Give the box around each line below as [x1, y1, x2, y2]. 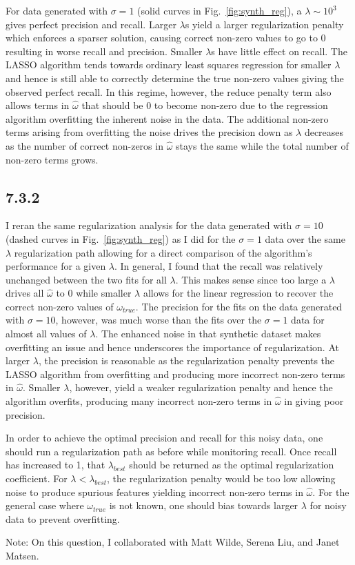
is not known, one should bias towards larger [109, 498, 298, 513]
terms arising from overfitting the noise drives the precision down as [6, 125, 293, 139]
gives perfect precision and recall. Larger [6, 17, 176, 31]
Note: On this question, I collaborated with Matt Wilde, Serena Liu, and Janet [6, 535, 340, 549]
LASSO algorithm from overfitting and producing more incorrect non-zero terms [6, 366, 345, 381]
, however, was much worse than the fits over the [55, 313, 262, 327]
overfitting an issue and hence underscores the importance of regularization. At [6, 339, 339, 354]
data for [291, 313, 325, 327]
